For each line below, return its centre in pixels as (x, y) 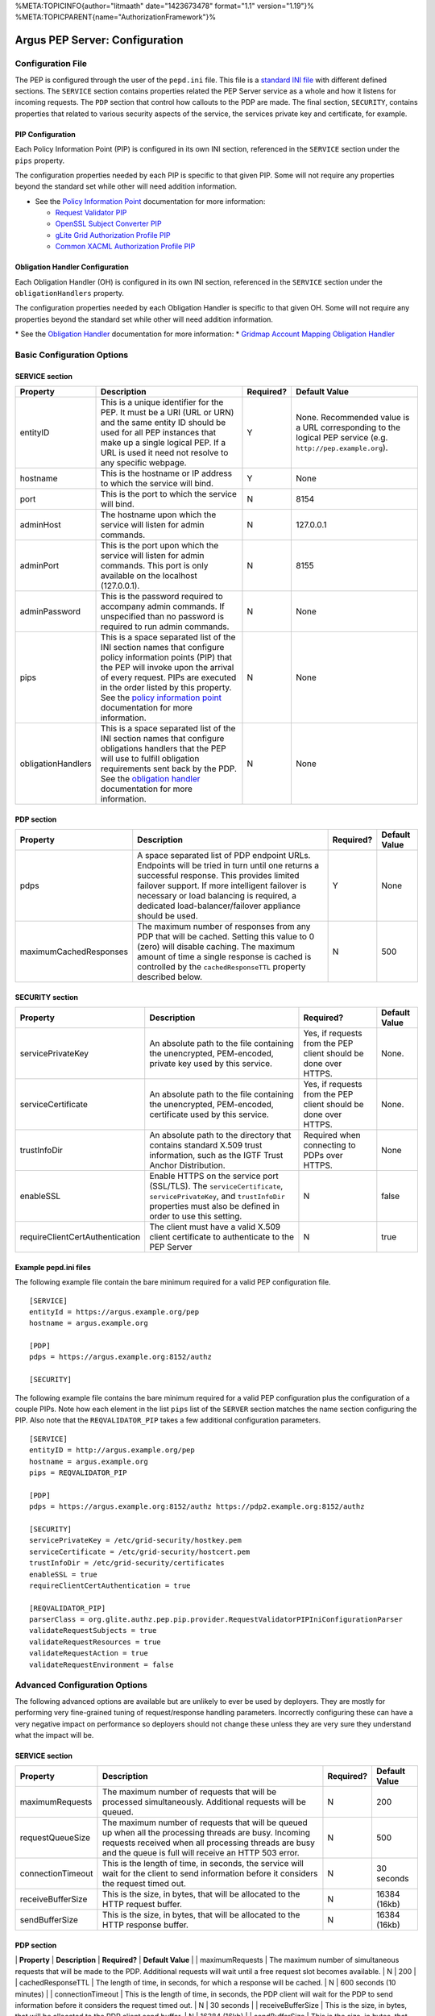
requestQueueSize (55, 1838)
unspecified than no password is (163, 617)
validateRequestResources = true (95, 1642)
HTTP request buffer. (142, 1905)
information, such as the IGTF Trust (216, 1156)
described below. (170, 977)
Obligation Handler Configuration (72, 267)
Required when (332, 1135)
